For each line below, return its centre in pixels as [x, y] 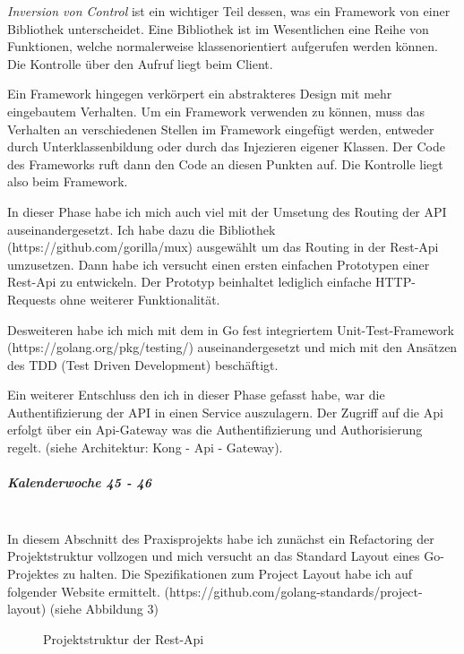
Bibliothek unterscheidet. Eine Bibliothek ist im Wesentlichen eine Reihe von [218, 28]
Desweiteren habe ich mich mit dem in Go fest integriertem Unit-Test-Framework [231, 329]
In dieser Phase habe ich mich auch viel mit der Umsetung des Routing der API [227, 211]
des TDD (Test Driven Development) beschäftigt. [143, 364]
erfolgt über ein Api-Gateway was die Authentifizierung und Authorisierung [215, 430]
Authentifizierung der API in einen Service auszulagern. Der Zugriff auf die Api [225, 412]
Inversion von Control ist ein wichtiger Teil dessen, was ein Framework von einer [229, 11]
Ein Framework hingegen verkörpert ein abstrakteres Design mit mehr [200, 94]
